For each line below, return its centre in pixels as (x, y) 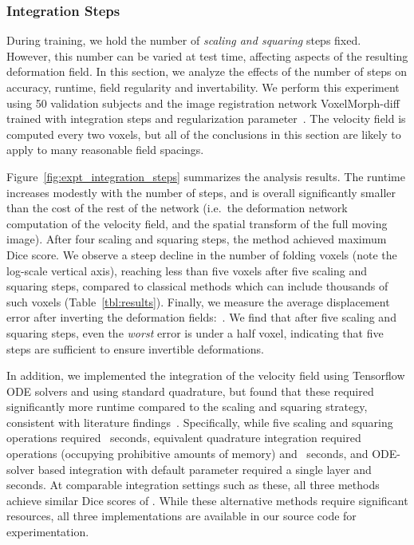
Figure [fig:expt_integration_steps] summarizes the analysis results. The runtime (206, 176)
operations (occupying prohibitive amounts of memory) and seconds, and (187, 454)
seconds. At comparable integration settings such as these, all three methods (193, 485)
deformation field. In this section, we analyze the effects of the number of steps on (207, 71)
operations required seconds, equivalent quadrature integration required (184, 438)
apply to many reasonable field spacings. (105, 150)
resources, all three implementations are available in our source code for (181, 516)
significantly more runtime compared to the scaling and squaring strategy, (187, 407)
